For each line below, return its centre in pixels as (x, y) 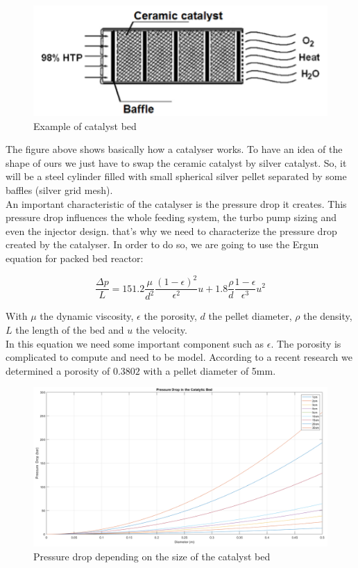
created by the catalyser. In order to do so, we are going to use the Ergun (162, 244)
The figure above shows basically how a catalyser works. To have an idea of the (174, 149)
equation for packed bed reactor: (75, 258)
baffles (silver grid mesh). (59, 189)
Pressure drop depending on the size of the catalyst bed (152, 556)
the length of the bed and (70, 330)
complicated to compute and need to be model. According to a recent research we (179, 357)
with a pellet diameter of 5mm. (210, 370)
